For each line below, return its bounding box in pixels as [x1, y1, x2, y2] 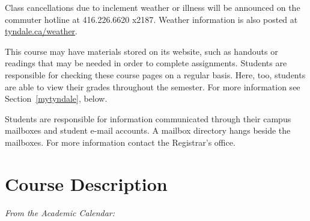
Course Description [5, 171, 168, 196]
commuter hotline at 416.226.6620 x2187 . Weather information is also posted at [5, 13, 298, 25]
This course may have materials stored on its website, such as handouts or [5, 45, 278, 57]
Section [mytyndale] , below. [5, 92, 108, 105]
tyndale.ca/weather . [5, 25, 78, 37]
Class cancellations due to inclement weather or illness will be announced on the [5, 1, 300, 13]
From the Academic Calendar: [5, 206, 115, 219]
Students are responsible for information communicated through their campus [5, 112, 291, 125]
